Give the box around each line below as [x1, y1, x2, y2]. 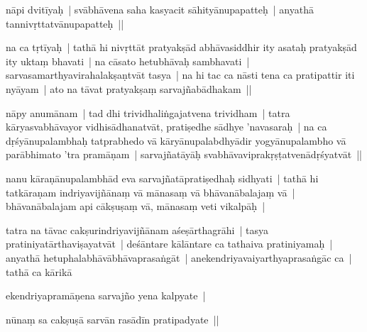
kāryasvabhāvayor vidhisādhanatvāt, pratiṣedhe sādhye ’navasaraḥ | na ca [6, 119, 327, 134]
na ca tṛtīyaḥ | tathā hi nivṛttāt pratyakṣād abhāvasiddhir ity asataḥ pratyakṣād [6, 40, 357, 55]
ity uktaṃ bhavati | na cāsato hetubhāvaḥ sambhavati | [6, 53, 250, 68]
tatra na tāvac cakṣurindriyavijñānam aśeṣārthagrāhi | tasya [6, 222, 268, 237]
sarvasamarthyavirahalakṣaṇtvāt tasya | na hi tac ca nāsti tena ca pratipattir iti [6, 67, 355, 82]
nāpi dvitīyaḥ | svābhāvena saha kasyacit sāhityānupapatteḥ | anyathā [6, 2, 314, 16]
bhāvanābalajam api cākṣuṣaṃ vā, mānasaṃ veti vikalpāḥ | [6, 199, 265, 214]
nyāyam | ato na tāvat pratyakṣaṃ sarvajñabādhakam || [6, 81, 252, 96]
